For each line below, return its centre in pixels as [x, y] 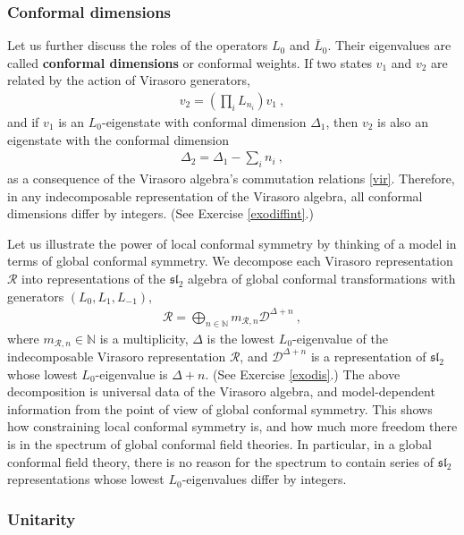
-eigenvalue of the [341, 338]
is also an [403, 122]
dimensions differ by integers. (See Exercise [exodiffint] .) [160, 213]
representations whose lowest [86, 479]
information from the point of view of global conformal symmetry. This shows [220, 408]
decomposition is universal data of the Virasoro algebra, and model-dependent [221, 391]
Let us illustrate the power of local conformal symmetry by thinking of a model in [232, 243]
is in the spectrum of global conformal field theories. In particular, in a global [219, 443]
